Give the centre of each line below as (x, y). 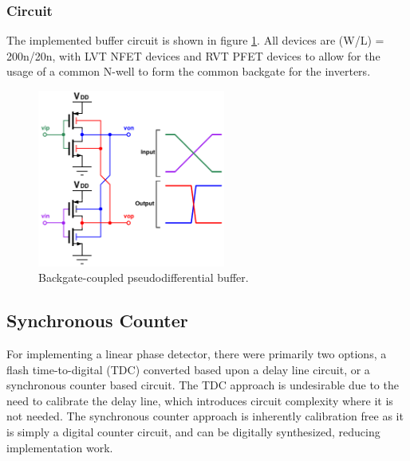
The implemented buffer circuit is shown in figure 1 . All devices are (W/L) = (195, 40)
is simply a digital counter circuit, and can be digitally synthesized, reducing (193, 431)
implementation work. (60, 447)
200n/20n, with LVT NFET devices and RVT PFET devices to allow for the (193, 55)
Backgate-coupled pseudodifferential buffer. (144, 277)
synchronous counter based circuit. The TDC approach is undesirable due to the (203, 385)
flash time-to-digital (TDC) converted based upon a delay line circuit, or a (188, 369)
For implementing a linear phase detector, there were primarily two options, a (197, 353)
